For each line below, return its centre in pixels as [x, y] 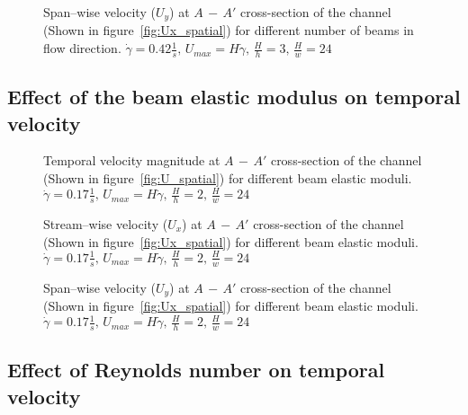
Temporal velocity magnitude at [132, 160]
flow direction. [82, 48]
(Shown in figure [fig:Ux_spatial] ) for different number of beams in [229, 30]
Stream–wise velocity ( [106, 224]
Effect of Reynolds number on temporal [196, 370]
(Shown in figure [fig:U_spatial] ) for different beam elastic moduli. [228, 178]
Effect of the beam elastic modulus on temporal [234, 97]
